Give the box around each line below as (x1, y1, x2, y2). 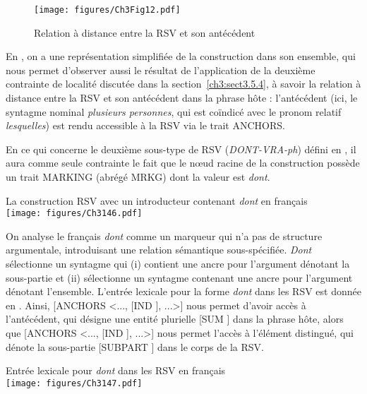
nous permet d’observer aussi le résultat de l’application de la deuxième (6, 62, 315, 77)
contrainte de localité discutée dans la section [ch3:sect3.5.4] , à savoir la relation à (6, 76, 361, 91)
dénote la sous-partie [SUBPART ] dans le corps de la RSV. (6, 339, 264, 354)
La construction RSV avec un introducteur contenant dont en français (6, 193, 308, 208)
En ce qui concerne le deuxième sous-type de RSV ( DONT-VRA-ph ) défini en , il (6, 141, 356, 156)
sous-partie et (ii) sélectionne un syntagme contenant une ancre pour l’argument (6, 270, 353, 285)
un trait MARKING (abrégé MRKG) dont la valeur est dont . (6, 169, 270, 184)
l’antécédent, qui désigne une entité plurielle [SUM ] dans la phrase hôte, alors (6, 311, 344, 326)
